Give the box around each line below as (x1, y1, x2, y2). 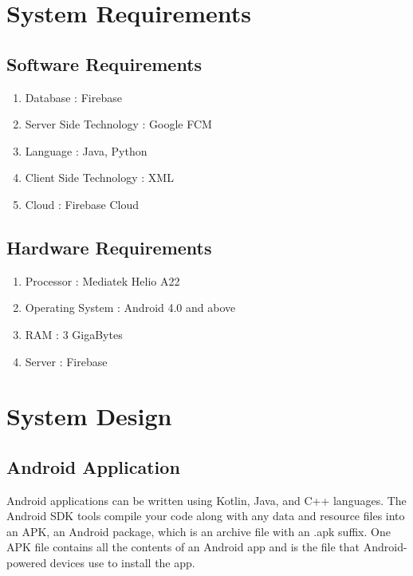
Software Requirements (6, 51, 203, 76)
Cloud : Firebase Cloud (25, 195, 140, 212)
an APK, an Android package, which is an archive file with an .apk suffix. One (6, 523, 391, 539)
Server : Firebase (25, 353, 108, 369)
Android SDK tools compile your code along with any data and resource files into (6, 507, 405, 524)
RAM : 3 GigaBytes (25, 325, 123, 342)
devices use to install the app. (49, 554, 195, 571)
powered (6, 554, 47, 571)
